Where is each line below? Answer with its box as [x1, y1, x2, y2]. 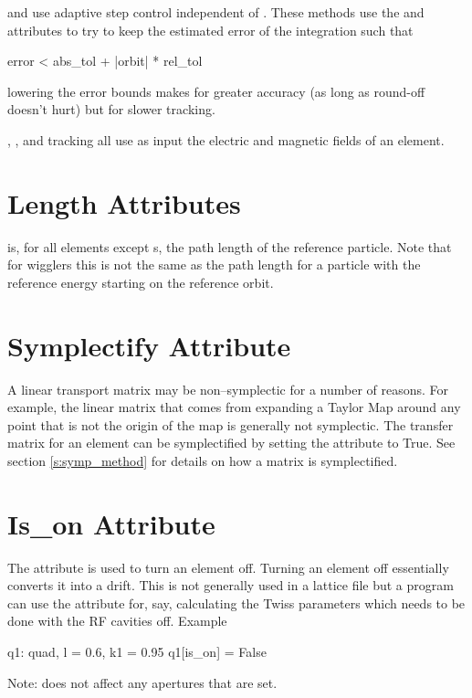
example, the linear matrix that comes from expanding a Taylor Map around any [7, 397, 461, 417]
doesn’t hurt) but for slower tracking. [7, 100, 215, 119]
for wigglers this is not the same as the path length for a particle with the [7, 255, 421, 274]
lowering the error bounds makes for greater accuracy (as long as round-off [7, 81, 425, 100]
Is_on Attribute [7, 504, 215, 542]
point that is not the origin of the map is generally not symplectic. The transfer [7, 415, 454, 434]
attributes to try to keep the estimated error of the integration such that [7, 20, 414, 39]
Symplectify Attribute [7, 326, 291, 364]
